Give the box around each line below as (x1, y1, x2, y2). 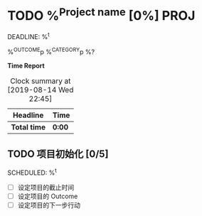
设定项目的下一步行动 (17, 201, 80, 210)
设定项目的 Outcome (17, 192, 78, 200)
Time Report (7, 61, 45, 70)
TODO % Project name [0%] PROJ (7, 5, 196, 24)
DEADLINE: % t (7, 31, 50, 40)
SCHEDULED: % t (7, 167, 57, 177)
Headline (13, 110, 44, 120)
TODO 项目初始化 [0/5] (7, 148, 109, 160)
